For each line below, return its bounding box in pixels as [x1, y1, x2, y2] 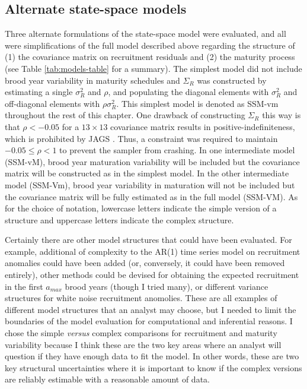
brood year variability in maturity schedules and [5, 74, 180, 86]
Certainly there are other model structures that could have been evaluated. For [5, 233, 292, 246]
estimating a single [5, 86, 73, 98]
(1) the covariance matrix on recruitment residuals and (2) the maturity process [5, 50, 295, 63]
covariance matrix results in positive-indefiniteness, [110, 120, 295, 132]
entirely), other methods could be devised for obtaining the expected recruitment [5, 268, 299, 281]
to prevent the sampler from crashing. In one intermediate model [59, 144, 295, 156]
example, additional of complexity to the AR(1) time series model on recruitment [5, 245, 300, 257]
